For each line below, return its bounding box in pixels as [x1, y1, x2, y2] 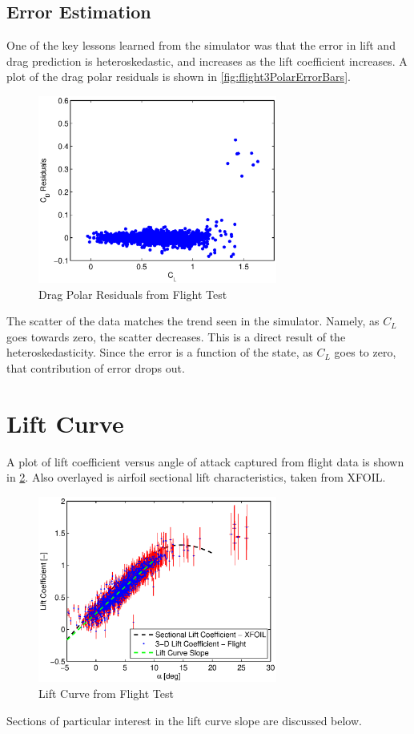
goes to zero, [334, 344, 396, 361]
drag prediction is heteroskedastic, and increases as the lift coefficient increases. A [6, 52, 408, 69]
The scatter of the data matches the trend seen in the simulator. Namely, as [6, 313, 380, 329]
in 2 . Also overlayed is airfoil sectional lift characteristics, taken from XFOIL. [6, 469, 386, 486]
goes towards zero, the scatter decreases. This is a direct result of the [6, 328, 346, 345]
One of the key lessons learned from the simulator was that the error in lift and [6, 37, 396, 54]
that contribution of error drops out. [6, 359, 185, 376]
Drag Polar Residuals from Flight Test [38, 285, 227, 302]
